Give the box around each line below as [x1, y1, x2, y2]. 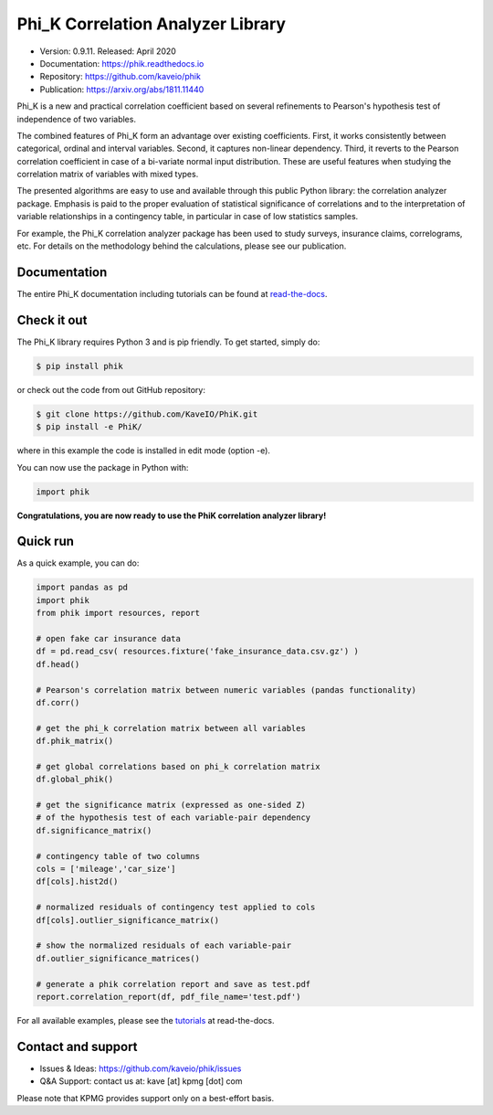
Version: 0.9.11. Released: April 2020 [39, 46, 177, 57]
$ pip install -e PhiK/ [36, 421, 143, 432]
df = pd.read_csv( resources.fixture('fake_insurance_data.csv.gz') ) [36, 646, 360, 657]
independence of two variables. [16, 113, 137, 124]
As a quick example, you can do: [16, 557, 140, 568]
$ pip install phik [36, 361, 123, 371]
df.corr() [36, 697, 80, 707]
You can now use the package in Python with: [16, 462, 189, 473]
